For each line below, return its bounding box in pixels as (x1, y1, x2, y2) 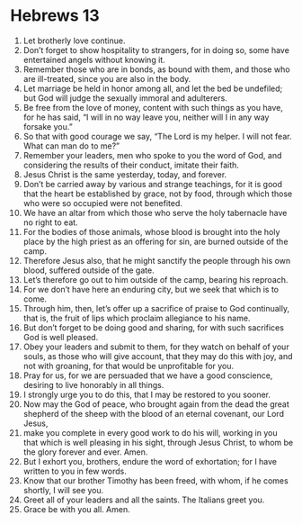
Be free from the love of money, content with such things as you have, (22, 102, 284, 113)
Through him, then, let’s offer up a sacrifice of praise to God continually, (22, 303, 290, 313)
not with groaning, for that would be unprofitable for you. (22, 360, 235, 371)
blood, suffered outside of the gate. (22, 265, 155, 276)
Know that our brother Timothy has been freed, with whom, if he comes (22, 474, 289, 486)
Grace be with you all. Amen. (22, 503, 130, 514)
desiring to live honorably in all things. (22, 379, 164, 390)
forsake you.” (22, 121, 73, 131)
